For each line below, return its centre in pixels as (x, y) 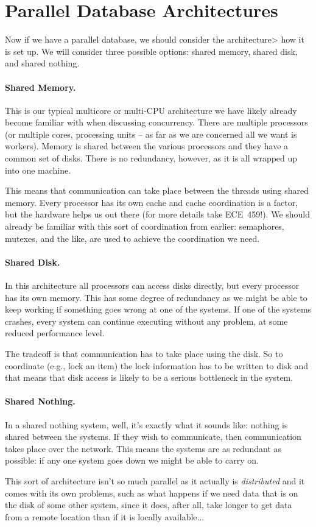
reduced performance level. (55, 333)
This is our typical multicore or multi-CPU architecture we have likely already (151, 110)
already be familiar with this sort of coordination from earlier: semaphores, (145, 226)
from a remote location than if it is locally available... (105, 516)
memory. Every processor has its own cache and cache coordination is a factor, (152, 202)
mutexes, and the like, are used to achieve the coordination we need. (132, 238)
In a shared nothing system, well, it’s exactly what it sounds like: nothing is (146, 424)
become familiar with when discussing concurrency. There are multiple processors (156, 122)
